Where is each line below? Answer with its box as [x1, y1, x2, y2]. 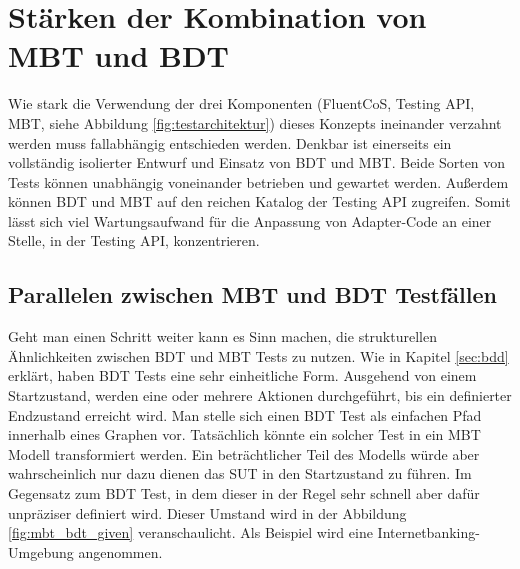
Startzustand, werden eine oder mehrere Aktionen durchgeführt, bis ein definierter [8, 385, 512, 406]
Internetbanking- [377, 522, 480, 543]
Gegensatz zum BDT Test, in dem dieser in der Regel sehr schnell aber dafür [8, 483, 480, 504]
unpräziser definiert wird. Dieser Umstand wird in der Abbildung [8, 502, 407, 523]
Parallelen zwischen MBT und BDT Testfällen [8, 279, 497, 310]
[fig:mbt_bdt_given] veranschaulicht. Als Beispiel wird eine [8, 522, 373, 543]
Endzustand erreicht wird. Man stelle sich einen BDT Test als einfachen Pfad [8, 404, 482, 425]
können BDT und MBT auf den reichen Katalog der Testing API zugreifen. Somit [8, 191, 511, 212]
